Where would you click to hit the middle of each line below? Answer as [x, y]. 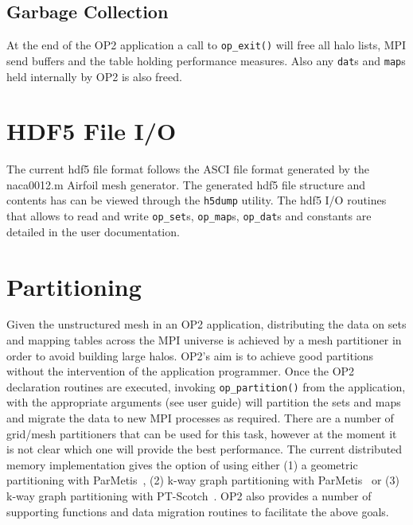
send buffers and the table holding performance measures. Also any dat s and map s [206, 60]
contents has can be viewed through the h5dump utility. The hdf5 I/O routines [197, 200]
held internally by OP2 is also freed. [94, 76]
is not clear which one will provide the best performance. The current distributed [205, 449]
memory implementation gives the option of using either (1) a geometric [182, 464]
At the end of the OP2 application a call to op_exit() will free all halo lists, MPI [206, 45]
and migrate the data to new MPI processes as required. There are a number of [200, 418]
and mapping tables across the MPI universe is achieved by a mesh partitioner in [204, 340]
